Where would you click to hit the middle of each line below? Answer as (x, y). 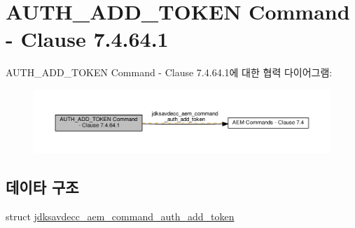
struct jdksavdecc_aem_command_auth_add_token (120, 216)
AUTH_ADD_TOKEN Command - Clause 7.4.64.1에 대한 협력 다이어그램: (169, 72)
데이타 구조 (42, 187)
